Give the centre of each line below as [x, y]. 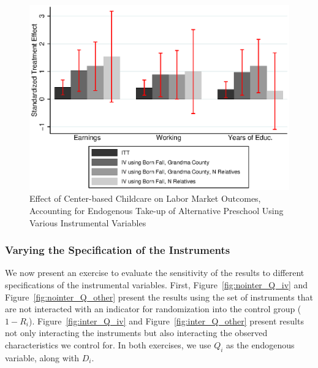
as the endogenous [260, 345]
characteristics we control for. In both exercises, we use [108, 345]
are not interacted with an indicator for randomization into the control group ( [153, 309]
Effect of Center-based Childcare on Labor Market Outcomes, [145, 198]
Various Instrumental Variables [88, 222]
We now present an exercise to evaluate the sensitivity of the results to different [155, 273]
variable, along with [42, 357]
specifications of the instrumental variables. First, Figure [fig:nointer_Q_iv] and [157, 285]
